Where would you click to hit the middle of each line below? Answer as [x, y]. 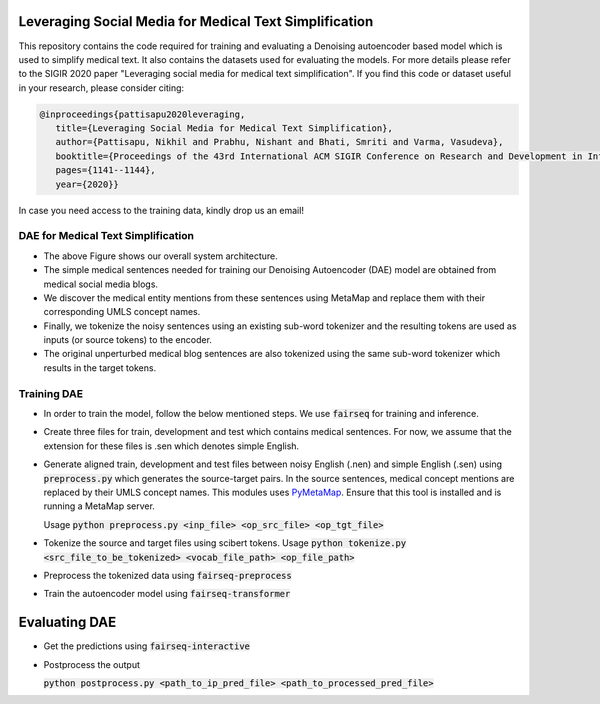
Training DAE [51, 393]
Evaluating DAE [67, 622]
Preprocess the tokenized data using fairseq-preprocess [167, 575]
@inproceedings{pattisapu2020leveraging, [142, 114]
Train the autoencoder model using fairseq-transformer [167, 594]
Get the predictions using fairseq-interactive [146, 646]
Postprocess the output [91, 664]
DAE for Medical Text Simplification [106, 236]
